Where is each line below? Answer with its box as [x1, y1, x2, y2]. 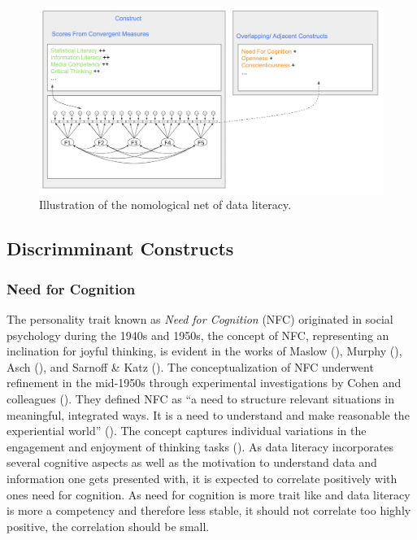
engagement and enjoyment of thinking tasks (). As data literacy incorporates [7, 438, 394, 455]
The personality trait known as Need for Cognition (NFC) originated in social [7, 310, 393, 327]
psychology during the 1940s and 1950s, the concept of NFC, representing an [7, 326, 389, 343]
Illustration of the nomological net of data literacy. [39, 196, 292, 213]
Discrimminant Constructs [7, 236, 234, 261]
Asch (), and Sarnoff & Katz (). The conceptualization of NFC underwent [7, 358, 374, 375]
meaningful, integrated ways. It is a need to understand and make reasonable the [7, 406, 410, 423]
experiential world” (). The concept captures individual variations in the [7, 422, 367, 439]
